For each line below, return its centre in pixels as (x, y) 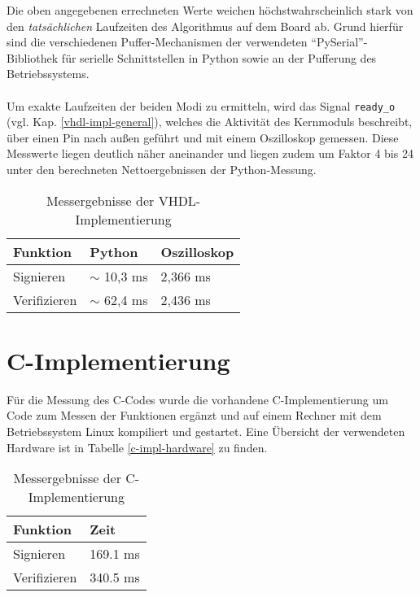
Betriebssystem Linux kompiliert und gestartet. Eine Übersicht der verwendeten (206, 431)
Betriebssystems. (48, 74)
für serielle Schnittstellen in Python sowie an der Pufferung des (219, 57)
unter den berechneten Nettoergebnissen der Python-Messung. (162, 169)
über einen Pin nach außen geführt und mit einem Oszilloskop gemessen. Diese (203, 137)
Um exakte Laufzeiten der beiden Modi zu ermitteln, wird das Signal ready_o (201, 105)
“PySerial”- (339, 42)
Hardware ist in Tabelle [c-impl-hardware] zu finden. (137, 447)
